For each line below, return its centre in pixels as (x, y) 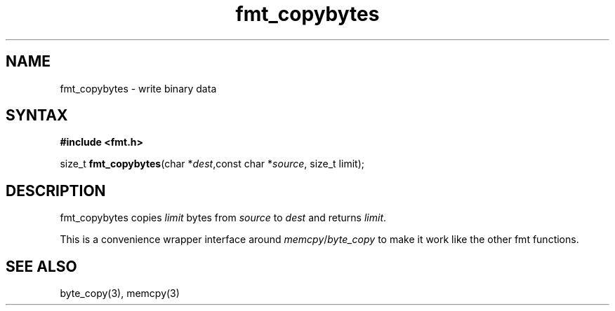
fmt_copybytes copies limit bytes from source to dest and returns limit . (223, 218)
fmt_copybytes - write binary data (138, 88)
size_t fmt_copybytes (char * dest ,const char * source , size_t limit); (212, 164)
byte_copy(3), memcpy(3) (120, 293)
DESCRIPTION (56, 191)
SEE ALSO (41, 266)
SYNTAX (37, 116)
